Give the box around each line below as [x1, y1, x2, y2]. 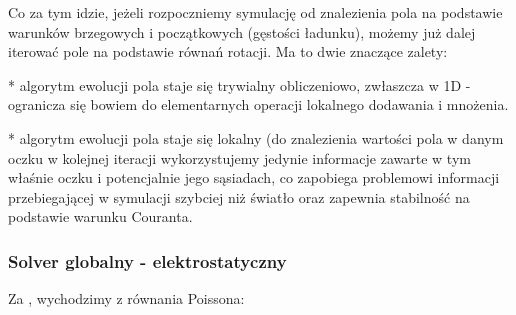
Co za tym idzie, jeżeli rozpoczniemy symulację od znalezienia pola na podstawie [8, 2, 503, 22]
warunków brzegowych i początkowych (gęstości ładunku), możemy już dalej [8, 21, 476, 42]
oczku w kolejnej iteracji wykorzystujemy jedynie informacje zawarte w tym [8, 147, 471, 168]
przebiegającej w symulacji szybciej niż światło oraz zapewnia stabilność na [8, 186, 470, 207]
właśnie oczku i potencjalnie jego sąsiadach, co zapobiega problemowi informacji [8, 167, 500, 188]
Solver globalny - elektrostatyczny [8, 248, 287, 273]
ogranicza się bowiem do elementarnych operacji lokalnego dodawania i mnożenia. [8, 94, 509, 115]
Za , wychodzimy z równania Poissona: [8, 288, 245, 309]
